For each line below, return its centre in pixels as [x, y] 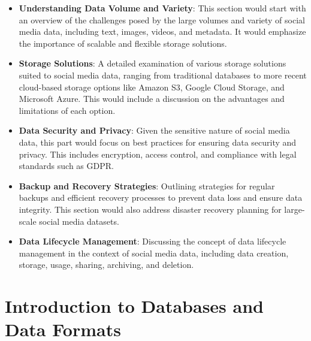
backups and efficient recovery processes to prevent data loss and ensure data [161, 197]
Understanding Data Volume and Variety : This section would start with [162, 8]
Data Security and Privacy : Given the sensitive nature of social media [154, 130]
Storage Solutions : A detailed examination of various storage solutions [153, 63]
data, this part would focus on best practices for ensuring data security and [158, 142]
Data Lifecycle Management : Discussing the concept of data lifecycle [153, 241]
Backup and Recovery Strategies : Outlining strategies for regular [147, 185]
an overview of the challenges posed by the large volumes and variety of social [162, 19]
